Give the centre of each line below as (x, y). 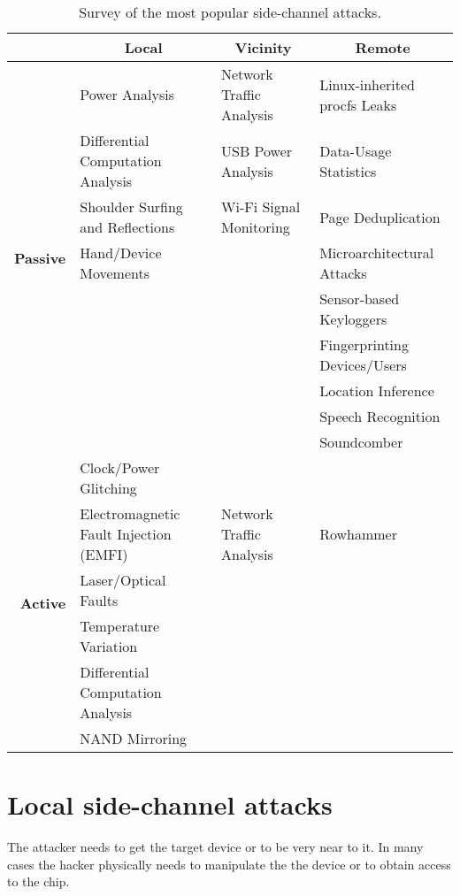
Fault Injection (126, 534)
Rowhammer (358, 534)
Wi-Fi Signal (261, 207)
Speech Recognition (380, 416)
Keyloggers (353, 319)
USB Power (257, 150)
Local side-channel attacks (170, 804)
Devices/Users (363, 365)
